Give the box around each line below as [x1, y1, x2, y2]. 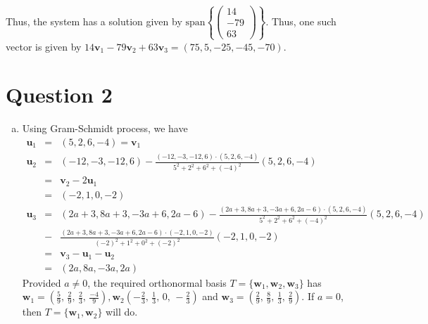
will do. [106, 304, 138, 319]
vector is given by [6, 39, 82, 53]
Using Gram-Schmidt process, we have [22, 121, 188, 136]
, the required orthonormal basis [87, 275, 227, 290]
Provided [22, 275, 61, 290]
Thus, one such [271, 13, 336, 28]
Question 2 [6, 80, 113, 109]
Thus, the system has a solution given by [6, 13, 182, 28]
